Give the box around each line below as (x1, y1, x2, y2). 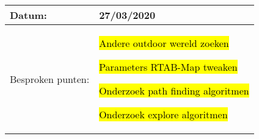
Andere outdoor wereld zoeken (99, 36, 229, 50)
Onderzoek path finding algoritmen (99, 84, 249, 98)
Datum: (10, 8, 47, 22)
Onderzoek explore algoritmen (99, 107, 228, 121)
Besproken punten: (10, 71, 90, 86)
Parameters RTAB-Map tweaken (99, 60, 238, 74)
